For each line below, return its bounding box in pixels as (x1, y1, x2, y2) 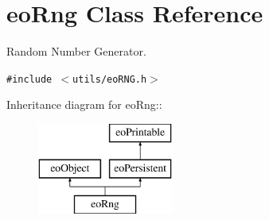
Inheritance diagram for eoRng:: (6, 96, 162, 113)
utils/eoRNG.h (72, 73, 147, 85)
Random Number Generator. (6, 43, 146, 60)
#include (6, 73, 53, 85)
